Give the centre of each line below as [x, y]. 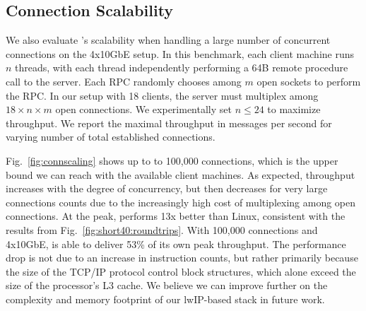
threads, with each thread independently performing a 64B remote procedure [182, 68]
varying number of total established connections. [111, 137]
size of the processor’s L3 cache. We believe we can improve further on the [167, 285]
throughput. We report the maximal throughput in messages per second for [169, 123]
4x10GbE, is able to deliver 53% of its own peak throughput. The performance [176, 243]
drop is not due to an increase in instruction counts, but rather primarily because [182, 258]
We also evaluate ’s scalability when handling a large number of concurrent [168, 40]
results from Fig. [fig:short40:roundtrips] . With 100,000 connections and [162, 229]
